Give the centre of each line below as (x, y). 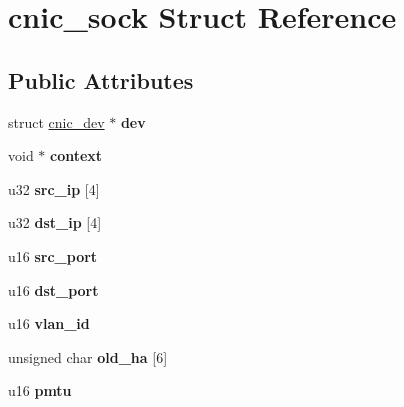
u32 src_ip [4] (54, 188)
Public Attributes (101, 79)
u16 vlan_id (49, 323)
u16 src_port (53, 255)
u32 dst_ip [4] (55, 222)
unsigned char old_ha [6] (88, 356)
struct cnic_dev (56, 121)
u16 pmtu (40, 390)
